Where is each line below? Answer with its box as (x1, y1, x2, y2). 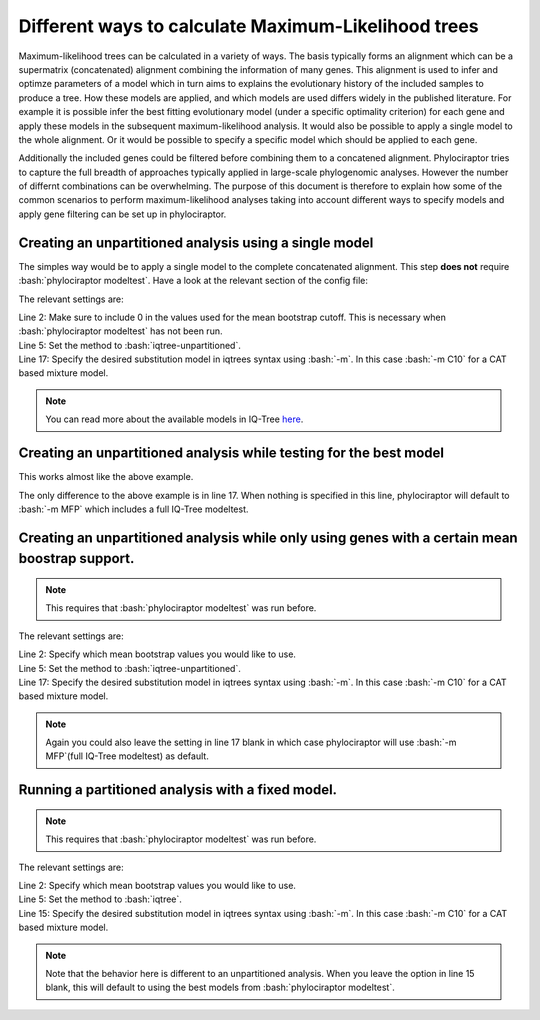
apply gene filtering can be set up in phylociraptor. (18, 208, 227, 220)
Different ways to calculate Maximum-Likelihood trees (18, 15, 479, 37)
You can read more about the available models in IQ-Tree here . (45, 413, 304, 425)
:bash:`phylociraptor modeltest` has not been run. (18, 325, 223, 337)
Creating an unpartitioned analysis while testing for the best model (18, 445, 445, 462)
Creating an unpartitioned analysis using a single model (18, 234, 374, 251)
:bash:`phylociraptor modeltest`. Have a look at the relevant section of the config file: (18, 275, 369, 287)
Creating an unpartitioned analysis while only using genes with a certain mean (18, 529, 519, 546)
